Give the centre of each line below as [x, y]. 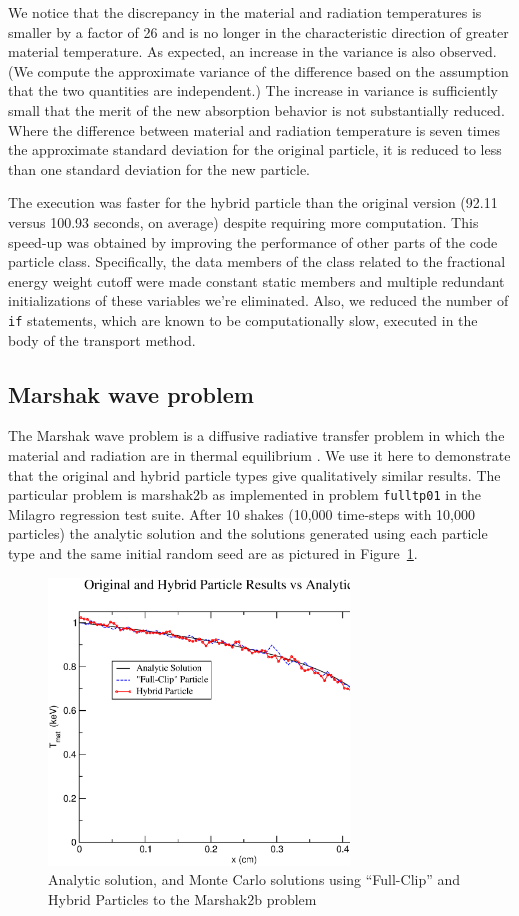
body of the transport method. [102, 339]
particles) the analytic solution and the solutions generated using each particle [248, 533]
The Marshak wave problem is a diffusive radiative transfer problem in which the [256, 435]
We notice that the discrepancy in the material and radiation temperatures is [245, 12]
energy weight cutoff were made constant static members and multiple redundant [256, 280]
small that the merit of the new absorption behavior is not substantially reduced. [256, 109]
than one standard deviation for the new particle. [159, 168]
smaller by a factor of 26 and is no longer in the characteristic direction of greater [258, 31]
